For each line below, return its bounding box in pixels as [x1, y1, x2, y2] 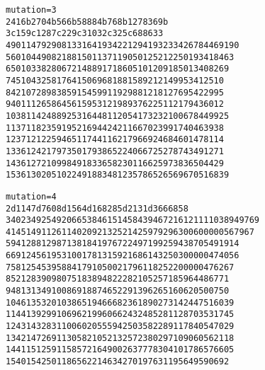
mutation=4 [6, 191, 57, 202]
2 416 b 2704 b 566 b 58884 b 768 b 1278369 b [6, 16, 169, 27]
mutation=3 [6, 5, 57, 15]
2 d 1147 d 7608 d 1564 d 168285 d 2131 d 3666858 [6, 203, 188, 214]
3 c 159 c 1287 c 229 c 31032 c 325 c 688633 [6, 28, 164, 39]
